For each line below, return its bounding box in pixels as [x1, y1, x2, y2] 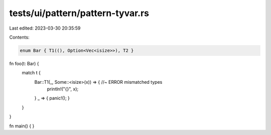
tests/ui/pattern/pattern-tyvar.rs [9, 8, 150, 19]
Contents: [9, 34, 30, 40]
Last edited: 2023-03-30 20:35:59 [9, 25, 81, 31]
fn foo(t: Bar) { [9, 60, 39, 66]
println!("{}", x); [47, 86, 79, 92]
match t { [22, 70, 41, 76]
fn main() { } [9, 123, 35, 129]
